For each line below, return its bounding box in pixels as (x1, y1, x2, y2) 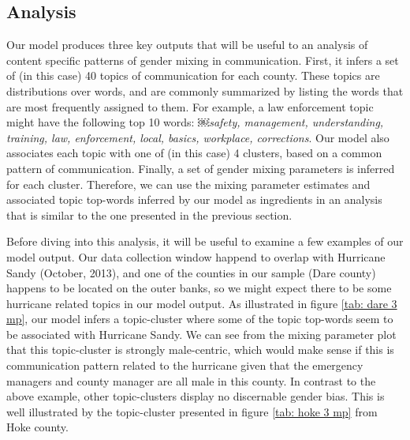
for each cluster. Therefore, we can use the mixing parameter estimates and (6, 175, 371, 192)
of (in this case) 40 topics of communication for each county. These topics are (6, 67, 380, 84)
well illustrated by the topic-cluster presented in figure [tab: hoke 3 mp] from (6, 403, 378, 419)
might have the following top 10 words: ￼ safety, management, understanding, (6, 114, 384, 130)
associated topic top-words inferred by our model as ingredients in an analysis (6, 191, 382, 208)
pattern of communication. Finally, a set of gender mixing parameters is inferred (6, 160, 395, 176)
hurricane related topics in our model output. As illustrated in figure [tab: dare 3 (6, 295, 397, 311)
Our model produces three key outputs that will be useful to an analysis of (6, 36, 368, 53)
